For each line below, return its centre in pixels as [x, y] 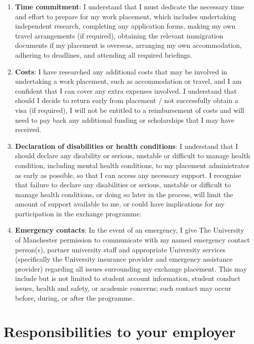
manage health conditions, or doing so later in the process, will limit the [124, 194]
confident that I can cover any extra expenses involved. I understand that [126, 90]
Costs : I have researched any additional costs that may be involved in [121, 71]
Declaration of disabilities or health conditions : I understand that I [127, 146]
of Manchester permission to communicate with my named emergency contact [132, 240]
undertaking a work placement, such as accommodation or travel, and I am [128, 81]
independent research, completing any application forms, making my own [125, 26]
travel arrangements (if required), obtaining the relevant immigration [119, 35]
